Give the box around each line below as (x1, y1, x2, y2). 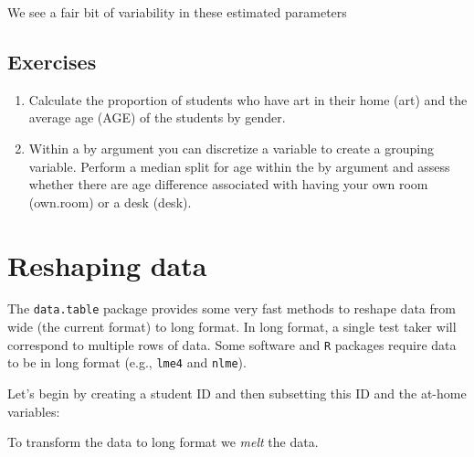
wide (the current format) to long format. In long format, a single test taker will (7, 317, 457, 336)
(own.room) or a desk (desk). (28, 192, 192, 211)
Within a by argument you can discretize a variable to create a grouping (28, 138, 435, 157)
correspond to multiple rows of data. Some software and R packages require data (7, 335, 457, 354)
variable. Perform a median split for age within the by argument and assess (28, 156, 450, 175)
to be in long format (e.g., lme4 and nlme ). (7, 353, 247, 372)
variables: (7, 401, 60, 420)
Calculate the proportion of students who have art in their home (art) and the (28, 90, 468, 109)
